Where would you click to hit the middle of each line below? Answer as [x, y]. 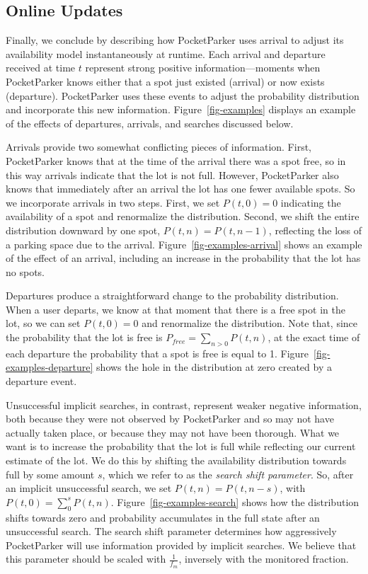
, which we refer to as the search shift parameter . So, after [228, 474]
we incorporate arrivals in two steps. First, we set [113, 202]
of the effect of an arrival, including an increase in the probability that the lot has [183, 258]
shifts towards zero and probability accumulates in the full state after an [163, 517]
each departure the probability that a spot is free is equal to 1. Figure [157, 353]
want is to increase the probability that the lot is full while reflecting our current [181, 446]
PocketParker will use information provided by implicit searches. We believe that [181, 545]
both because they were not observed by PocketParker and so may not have [170, 419]
